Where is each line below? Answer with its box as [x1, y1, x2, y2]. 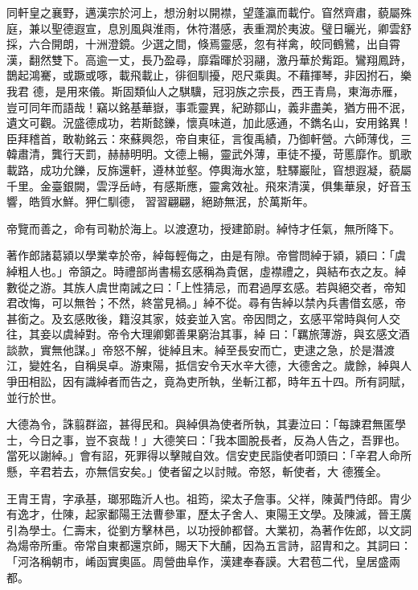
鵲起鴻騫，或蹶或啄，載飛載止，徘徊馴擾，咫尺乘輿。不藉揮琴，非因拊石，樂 [6, 67, 412, 84]
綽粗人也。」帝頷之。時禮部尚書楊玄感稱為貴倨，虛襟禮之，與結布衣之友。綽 [6, 262, 406, 279]
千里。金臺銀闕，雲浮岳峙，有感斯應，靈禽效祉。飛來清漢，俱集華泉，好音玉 [6, 177, 412, 194]
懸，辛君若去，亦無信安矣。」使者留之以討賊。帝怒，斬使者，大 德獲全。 [6, 463, 387, 480]
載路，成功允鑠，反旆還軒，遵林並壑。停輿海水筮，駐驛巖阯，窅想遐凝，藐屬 [6, 161, 412, 178]
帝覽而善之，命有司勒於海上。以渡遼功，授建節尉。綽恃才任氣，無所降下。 [6, 219, 400, 236]
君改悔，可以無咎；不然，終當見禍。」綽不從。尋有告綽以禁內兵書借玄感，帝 [6, 294, 406, 311]
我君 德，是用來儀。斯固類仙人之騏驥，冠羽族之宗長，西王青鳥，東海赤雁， [6, 82, 404, 99]
